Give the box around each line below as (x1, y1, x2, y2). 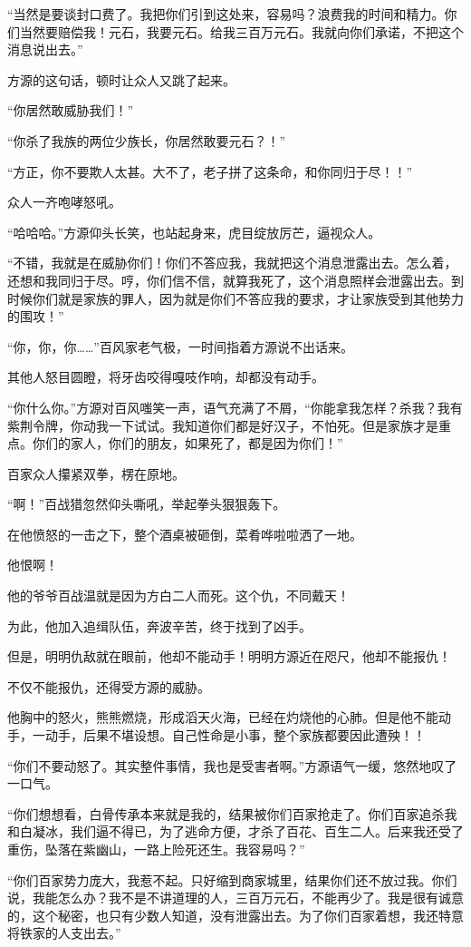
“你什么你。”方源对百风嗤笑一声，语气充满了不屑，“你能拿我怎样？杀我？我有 (7, 397, 463, 416)
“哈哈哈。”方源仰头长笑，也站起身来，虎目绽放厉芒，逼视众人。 (7, 222, 381, 241)
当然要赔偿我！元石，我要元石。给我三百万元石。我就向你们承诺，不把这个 (19, 22, 464, 41)
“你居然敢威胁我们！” (7, 101, 134, 120)
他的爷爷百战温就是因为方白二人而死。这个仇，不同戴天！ (7, 586, 350, 605)
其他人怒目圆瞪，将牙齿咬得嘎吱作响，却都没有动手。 (7, 367, 324, 386)
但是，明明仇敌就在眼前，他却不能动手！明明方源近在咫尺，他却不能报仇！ (7, 647, 451, 666)
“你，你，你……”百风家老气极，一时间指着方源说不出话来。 (7, 337, 353, 356)
